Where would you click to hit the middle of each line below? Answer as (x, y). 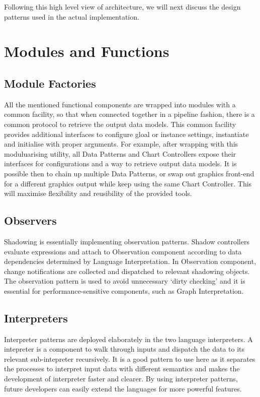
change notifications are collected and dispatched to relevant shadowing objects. (127, 271)
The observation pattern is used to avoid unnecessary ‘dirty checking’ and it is (125, 281)
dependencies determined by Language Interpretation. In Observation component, (130, 261)
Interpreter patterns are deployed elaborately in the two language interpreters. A (128, 339)
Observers (30, 220)
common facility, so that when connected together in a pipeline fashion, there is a (129, 114)
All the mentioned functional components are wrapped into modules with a (120, 104)
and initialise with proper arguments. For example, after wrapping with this (121, 144)
